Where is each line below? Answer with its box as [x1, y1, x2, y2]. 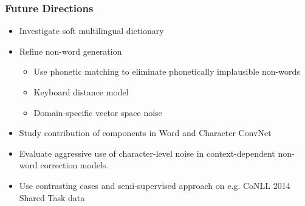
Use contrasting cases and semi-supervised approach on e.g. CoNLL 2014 [19, 179, 290, 191]
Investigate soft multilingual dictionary [19, 24, 164, 37]
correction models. [40, 159, 109, 171]
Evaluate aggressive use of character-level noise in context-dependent [19, 146, 275, 159]
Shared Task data [19, 191, 85, 204]
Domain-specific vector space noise [33, 106, 162, 118]
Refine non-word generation [19, 44, 122, 57]
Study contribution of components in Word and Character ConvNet [19, 126, 272, 139]
